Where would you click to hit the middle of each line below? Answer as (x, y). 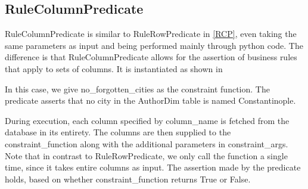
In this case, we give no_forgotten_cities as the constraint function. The (137, 89)
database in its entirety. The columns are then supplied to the (118, 132)
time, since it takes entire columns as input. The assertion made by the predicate (153, 167)
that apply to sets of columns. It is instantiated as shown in (114, 68)
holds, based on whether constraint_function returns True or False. (128, 179)
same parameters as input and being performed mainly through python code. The (154, 45)
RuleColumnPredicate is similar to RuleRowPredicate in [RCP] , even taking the (151, 34)
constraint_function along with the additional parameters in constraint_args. (147, 143)
